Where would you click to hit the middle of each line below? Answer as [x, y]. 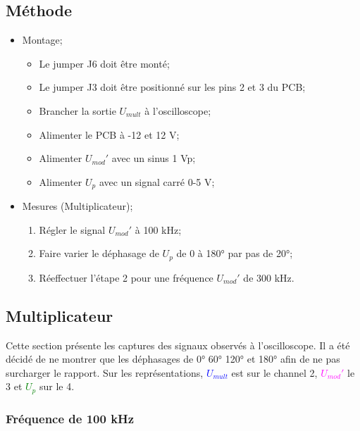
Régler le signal [72, 229]
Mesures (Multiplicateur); [77, 206]
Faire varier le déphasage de [99, 253]
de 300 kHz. [269, 277]
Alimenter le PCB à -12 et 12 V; [109, 134]
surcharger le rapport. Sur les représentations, [105, 372]
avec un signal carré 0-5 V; [157, 181]
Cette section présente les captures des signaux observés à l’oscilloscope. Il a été [178, 345]
